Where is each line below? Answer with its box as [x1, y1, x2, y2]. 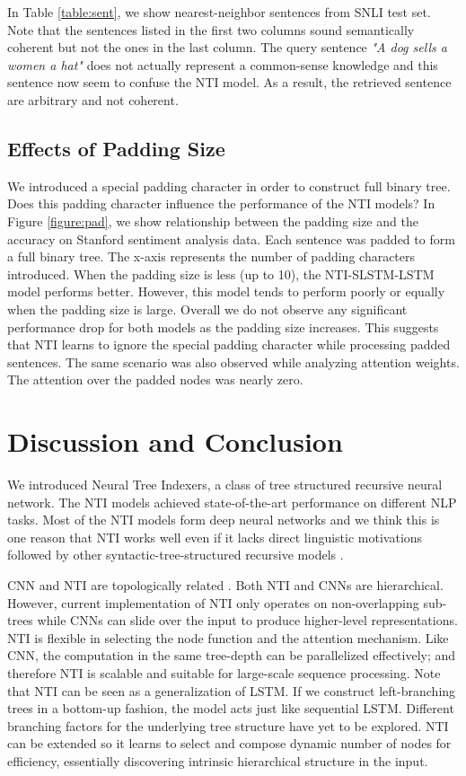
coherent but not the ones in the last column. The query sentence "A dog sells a [7, 38, 447, 57]
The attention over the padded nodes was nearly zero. [7, 370, 303, 389]
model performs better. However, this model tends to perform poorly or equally [7, 282, 445, 301]
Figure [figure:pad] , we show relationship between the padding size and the [7, 211, 418, 230]
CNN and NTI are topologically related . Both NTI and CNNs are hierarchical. [7, 575, 444, 594]
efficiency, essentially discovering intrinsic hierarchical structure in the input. [7, 751, 428, 770]
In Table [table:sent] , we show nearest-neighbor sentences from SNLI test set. [7, 3, 431, 21]
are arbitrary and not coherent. [7, 90, 179, 109]
